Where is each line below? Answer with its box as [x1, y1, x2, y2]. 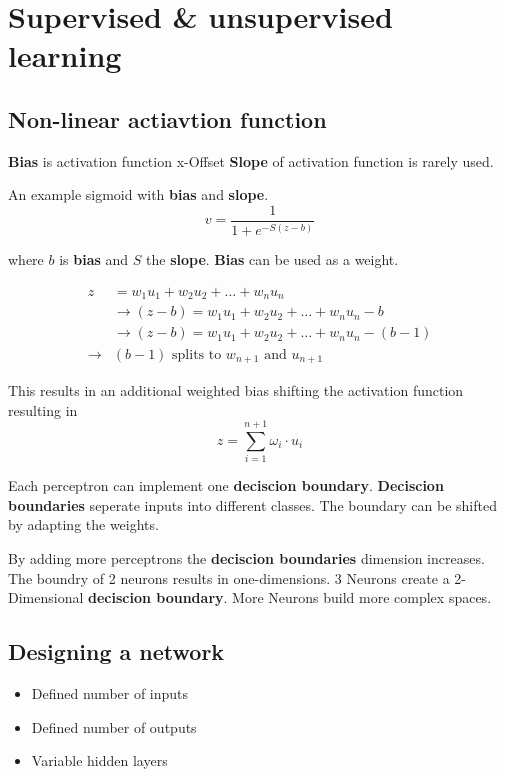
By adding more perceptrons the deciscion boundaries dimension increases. [8, 548, 485, 569]
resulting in [8, 399, 78, 420]
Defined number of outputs [31, 716, 197, 737]
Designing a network [8, 636, 225, 667]
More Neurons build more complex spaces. [232, 587, 492, 608]
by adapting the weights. [8, 514, 159, 535]
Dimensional [8, 587, 84, 608]
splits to [172, 347, 222, 362]
